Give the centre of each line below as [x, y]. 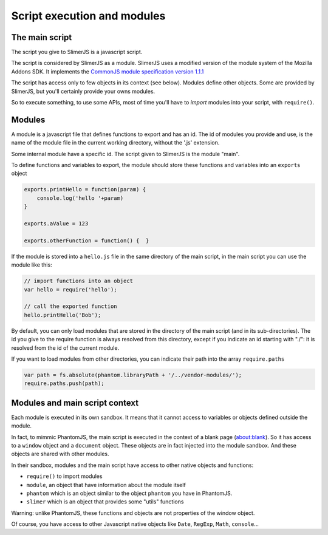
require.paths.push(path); [64, 383]
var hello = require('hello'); [71, 289]
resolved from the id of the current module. [65, 348]
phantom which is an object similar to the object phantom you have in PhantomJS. [129, 493]
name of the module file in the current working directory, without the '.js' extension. [115, 143]
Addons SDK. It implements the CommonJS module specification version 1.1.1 [108, 71]
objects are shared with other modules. [60, 454]
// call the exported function [71, 306]
